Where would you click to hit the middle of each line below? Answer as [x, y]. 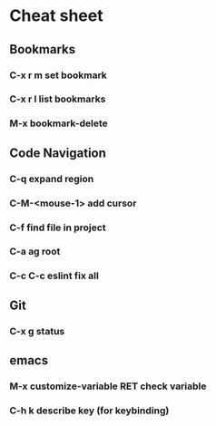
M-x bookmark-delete [59, 123]
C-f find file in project [58, 228]
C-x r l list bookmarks [58, 99]
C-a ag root [35, 252]
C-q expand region [52, 179]
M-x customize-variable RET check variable [108, 386]
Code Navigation [58, 153]
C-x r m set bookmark [58, 75]
